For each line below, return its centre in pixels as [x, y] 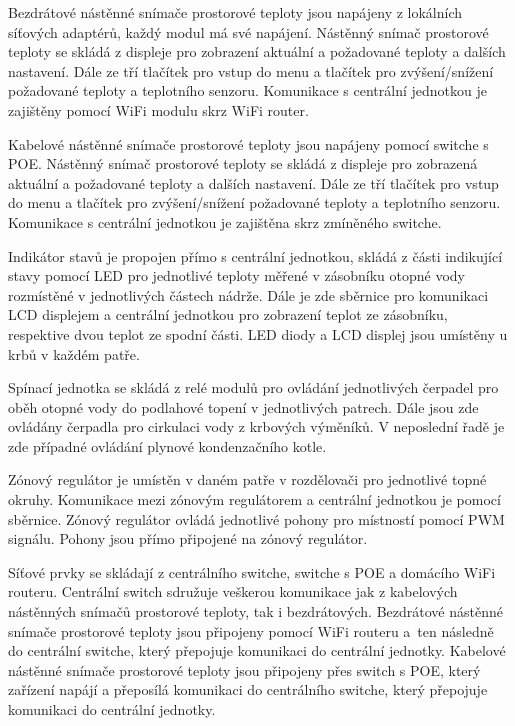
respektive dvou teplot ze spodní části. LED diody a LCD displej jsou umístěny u [258, 333]
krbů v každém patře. [74, 353]
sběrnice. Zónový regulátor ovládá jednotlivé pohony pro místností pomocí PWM [256, 518]
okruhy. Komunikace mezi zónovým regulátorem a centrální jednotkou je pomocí [254, 499]
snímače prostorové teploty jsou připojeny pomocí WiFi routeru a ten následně [251, 630]
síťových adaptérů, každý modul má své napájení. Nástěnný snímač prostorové [248, 31]
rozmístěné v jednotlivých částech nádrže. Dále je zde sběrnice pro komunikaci [248, 294]
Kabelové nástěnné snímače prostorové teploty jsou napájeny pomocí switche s [248, 143]
